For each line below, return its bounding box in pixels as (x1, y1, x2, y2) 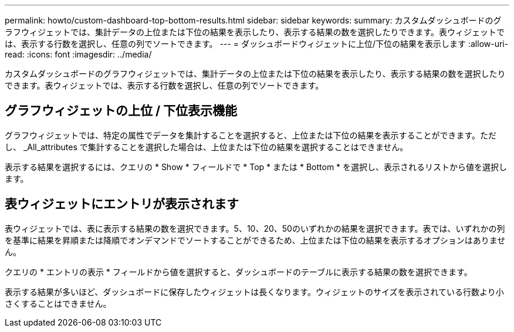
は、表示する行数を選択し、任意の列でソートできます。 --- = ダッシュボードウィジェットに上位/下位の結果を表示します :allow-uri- (5, 39, 509, 49)
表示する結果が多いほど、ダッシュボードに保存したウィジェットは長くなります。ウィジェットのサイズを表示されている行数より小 (5, 286, 504, 297)
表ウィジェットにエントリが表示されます (5, 197, 239, 212)
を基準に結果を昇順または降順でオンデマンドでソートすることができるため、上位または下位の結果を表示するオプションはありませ (5, 235, 506, 245)
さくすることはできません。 (5, 298, 111, 309)
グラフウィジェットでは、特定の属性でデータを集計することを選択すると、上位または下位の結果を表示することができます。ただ (5, 130, 497, 140)
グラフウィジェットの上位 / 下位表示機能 (5, 103, 238, 118)
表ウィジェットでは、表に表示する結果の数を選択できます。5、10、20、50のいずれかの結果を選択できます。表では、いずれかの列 (5, 223, 505, 233)
